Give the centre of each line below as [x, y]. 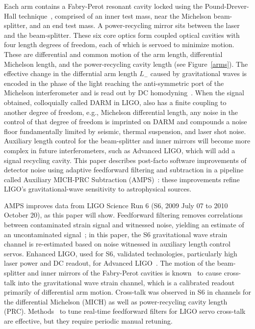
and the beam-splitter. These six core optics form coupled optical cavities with [122, 35]
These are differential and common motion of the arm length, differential [113, 54]
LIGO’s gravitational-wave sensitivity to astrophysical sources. [98, 189]
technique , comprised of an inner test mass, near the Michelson [115, 15]
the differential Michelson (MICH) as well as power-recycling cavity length [116, 301]
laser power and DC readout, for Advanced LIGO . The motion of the [110, 263]
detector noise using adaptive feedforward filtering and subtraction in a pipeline [124, 170]
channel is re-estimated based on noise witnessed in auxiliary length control [117, 244]
